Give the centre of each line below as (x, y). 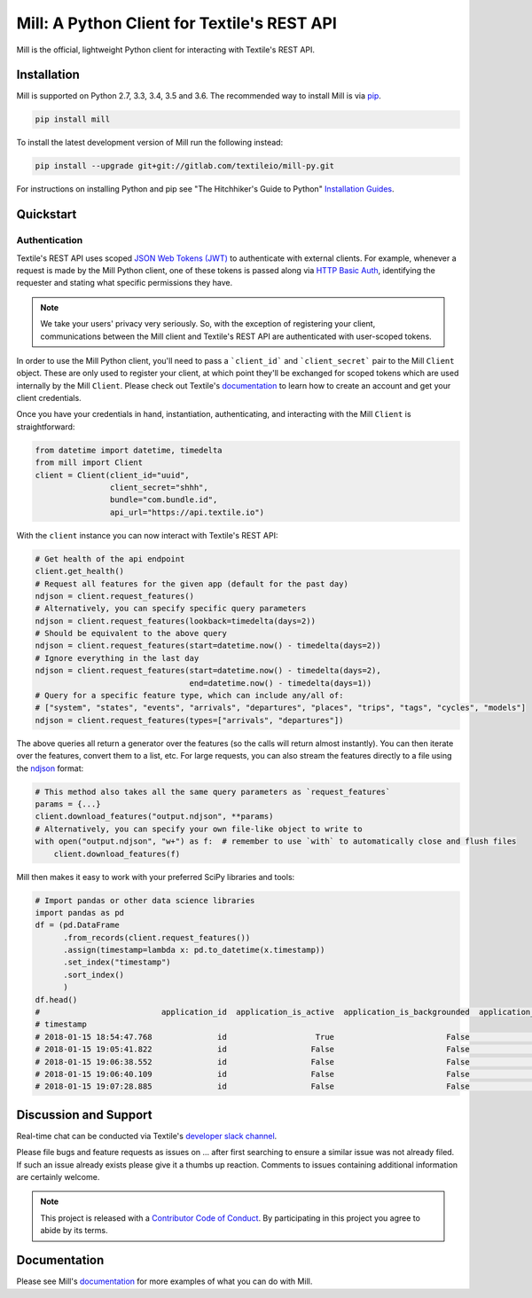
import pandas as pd (79, 913)
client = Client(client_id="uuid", (112, 475)
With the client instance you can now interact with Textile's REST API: (147, 535)
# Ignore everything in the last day (117, 658)
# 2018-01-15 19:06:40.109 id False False (252, 1074)
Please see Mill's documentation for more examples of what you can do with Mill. (164, 1281)
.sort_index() (94, 975)
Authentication (50, 240)
